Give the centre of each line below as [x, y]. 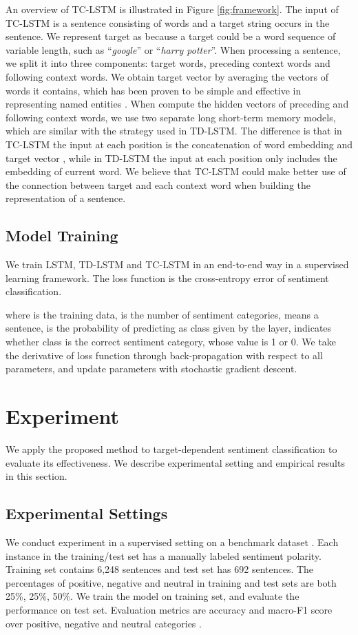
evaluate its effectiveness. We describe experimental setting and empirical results [175, 462]
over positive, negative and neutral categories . [104, 623]
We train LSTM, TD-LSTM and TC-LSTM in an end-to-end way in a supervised [177, 264]
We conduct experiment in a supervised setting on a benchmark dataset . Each [172, 542]
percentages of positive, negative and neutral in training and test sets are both [171, 582]
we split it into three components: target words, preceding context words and [168, 63]
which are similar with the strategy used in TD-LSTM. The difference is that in [174, 131]
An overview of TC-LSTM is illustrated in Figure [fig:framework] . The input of [172, 9]
